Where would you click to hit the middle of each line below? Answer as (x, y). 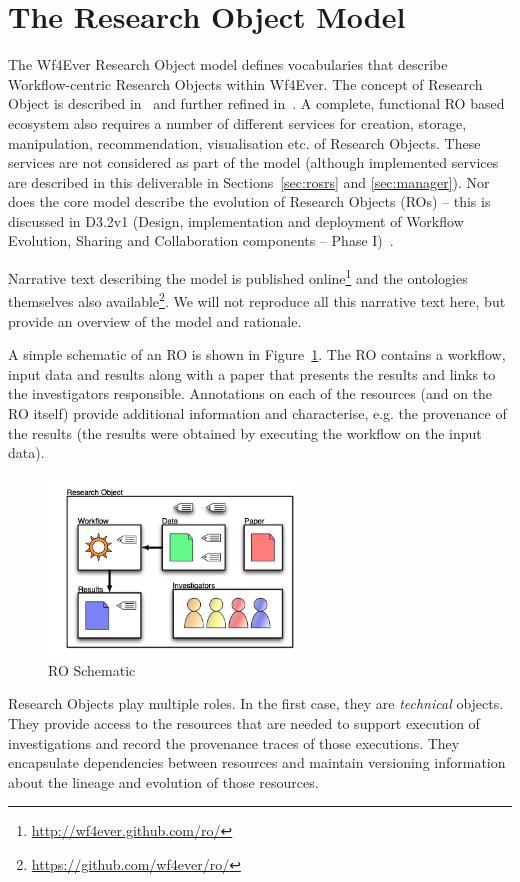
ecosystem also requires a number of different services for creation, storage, (237, 122)
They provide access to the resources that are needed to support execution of (244, 722)
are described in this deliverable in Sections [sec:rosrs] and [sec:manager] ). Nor (249, 181)
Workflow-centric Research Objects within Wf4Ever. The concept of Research (245, 83)
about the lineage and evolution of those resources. (163, 781)
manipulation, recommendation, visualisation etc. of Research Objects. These (244, 142)
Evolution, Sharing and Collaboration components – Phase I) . (201, 240)
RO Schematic (92, 669)
